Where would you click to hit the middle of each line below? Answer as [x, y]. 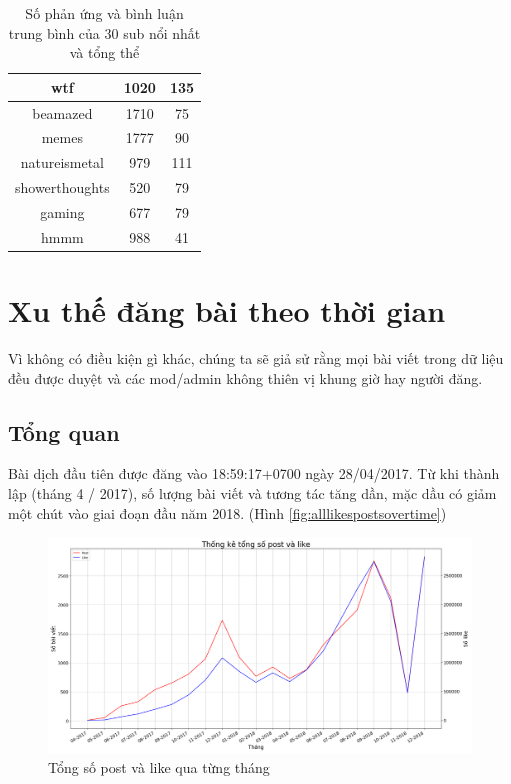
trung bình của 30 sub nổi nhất [104, 32]
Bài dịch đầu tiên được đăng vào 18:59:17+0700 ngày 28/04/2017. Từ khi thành [254, 473]
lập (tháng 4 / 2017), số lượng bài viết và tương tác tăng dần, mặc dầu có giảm [252, 493]
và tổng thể [104, 52]
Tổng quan [64, 431]
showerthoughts [62, 187]
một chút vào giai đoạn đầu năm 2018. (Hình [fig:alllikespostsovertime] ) [227, 512]
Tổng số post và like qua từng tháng [159, 766]
